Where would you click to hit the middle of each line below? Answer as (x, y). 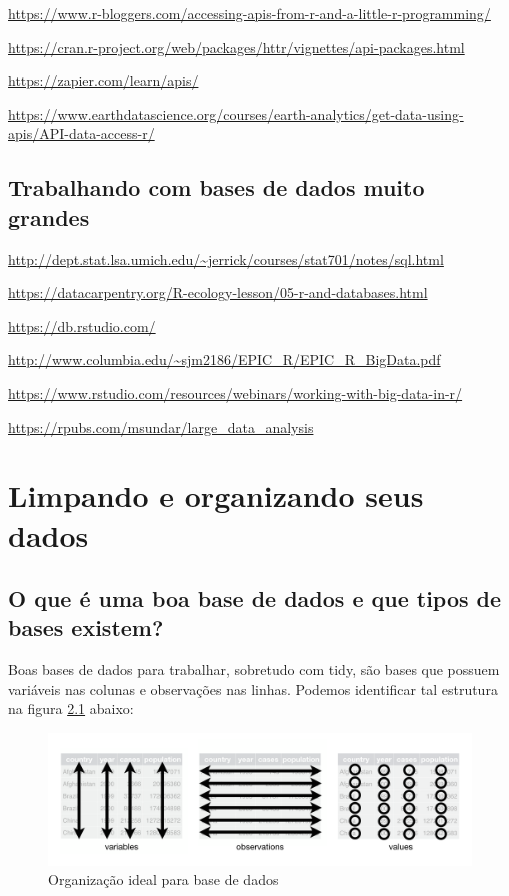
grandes (49, 216)
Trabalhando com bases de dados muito (216, 187)
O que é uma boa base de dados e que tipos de (255, 598)
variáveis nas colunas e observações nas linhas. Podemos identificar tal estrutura (253, 688)
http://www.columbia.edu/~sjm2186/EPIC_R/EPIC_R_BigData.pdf (224, 359)
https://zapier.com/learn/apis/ (103, 80)
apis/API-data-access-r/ (81, 133)
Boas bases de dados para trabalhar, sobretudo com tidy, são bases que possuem (254, 669)
